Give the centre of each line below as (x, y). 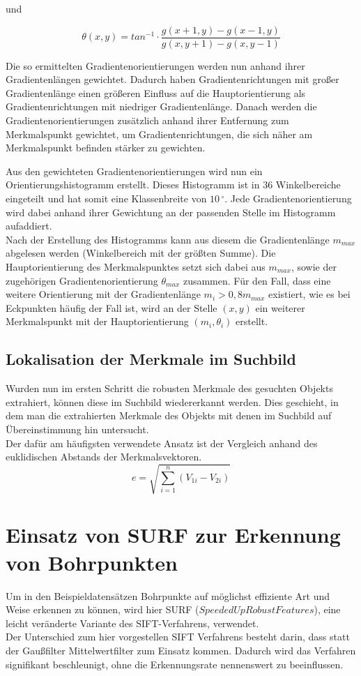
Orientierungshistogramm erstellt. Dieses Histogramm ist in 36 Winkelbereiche (173, 185)
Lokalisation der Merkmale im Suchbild (151, 359)
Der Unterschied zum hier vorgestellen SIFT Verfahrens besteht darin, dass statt (178, 637)
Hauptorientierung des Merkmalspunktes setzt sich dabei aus (136, 266)
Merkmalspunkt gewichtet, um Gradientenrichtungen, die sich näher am (159, 134)
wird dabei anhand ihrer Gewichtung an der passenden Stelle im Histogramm (171, 212)
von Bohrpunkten (92, 562)
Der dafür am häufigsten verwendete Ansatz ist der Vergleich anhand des (162, 443)
